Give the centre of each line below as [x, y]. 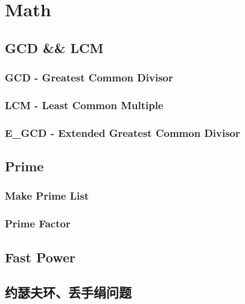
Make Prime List [47, 196]
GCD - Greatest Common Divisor [89, 78]
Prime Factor [38, 223]
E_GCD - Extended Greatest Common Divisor [122, 132]
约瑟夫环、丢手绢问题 [68, 292]
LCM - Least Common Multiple [84, 105]
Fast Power [40, 257]
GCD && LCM [54, 47]
